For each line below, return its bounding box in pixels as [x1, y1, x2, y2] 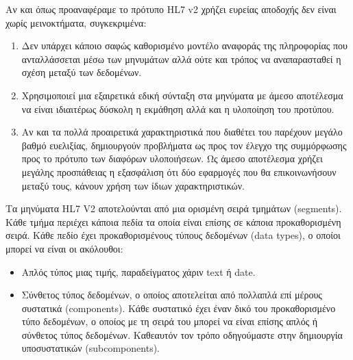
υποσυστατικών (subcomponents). [21, 341, 160, 355]
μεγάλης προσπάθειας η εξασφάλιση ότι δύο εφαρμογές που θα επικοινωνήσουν [21, 164, 337, 179]
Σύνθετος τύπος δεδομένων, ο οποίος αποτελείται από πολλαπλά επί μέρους [21, 287, 322, 302]
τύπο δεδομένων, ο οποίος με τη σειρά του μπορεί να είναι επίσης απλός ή [21, 314, 318, 329]
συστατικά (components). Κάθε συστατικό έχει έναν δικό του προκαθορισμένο [21, 300, 336, 315]
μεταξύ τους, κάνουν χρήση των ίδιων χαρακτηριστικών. [21, 178, 245, 192]
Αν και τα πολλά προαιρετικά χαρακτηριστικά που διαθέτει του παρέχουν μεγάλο [21, 125, 343, 139]
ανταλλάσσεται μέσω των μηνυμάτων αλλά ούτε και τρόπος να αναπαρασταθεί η [21, 51, 341, 66]
